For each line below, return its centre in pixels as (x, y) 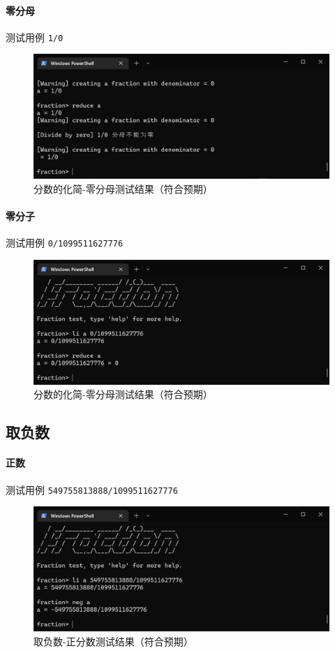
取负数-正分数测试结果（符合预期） (113, 641)
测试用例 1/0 (35, 37)
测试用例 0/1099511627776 (65, 243)
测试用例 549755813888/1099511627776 (92, 489)
